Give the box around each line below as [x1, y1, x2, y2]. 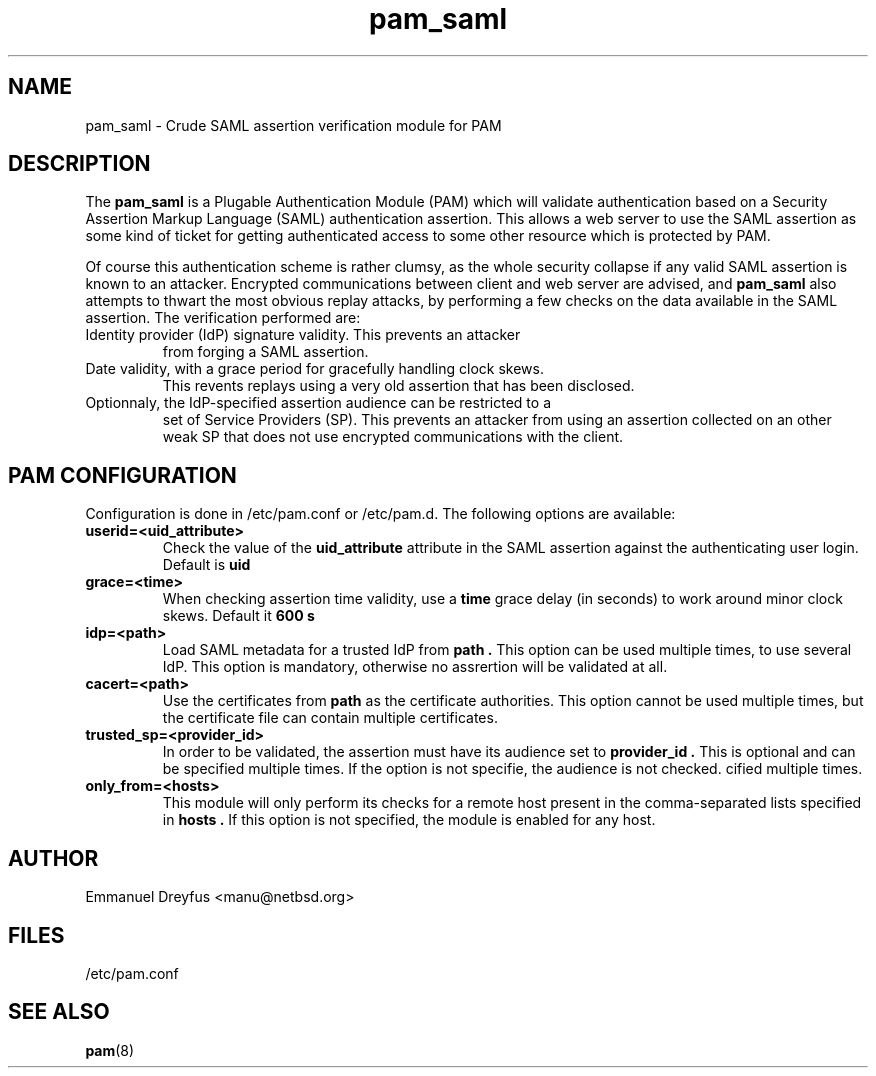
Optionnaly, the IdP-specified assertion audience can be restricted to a [85, 394, 552, 412]
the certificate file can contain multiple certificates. [162, 709, 498, 727]
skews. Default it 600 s [162, 607, 315, 625]
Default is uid [162, 556, 251, 574]
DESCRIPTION [8, 151, 151, 177]
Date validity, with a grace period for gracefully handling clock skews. [85, 360, 544, 378]
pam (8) [85, 1041, 135, 1059]
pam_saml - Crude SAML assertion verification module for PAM [85, 116, 502, 134]
